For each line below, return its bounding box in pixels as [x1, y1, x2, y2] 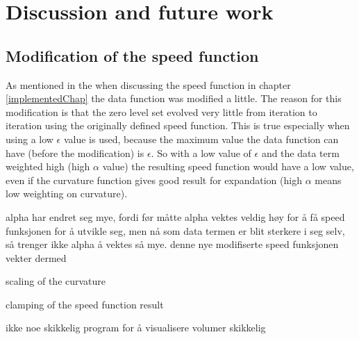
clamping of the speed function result [6, 297, 164, 311]
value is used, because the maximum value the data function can [63, 131, 339, 146]
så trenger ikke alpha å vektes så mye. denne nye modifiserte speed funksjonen [6, 237, 339, 251]
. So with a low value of [151, 145, 251, 160]
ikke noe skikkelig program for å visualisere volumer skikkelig [6, 320, 266, 335]
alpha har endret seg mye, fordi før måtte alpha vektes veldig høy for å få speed [6, 209, 345, 224]
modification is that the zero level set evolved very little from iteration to [6, 104, 317, 119]
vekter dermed [6, 250, 67, 265]
